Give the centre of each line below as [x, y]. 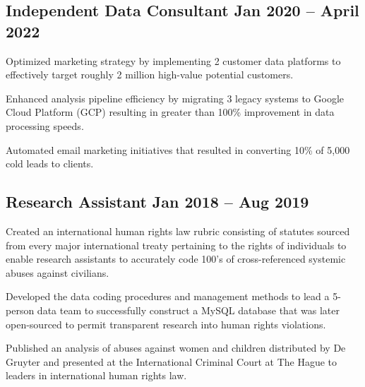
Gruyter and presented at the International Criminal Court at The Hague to [172, 361]
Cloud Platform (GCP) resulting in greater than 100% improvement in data [170, 112]
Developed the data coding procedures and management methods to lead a [168, 296]
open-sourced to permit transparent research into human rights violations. [166, 324]
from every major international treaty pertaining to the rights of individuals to [176, 245]
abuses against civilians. [58, 272]
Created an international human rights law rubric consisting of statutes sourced [178, 231]
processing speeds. [45, 125]
